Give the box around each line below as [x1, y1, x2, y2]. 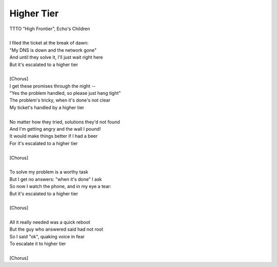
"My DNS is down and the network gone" [9, 47, 97, 53]
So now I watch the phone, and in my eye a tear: [9, 183, 111, 190]
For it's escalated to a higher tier [9, 140, 78, 146]
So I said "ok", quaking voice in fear [9, 233, 85, 239]
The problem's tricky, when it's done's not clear [9, 97, 110, 104]
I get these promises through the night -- [9, 83, 96, 89]
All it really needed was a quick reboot [9, 219, 91, 225]
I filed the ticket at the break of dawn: [9, 40, 89, 46]
